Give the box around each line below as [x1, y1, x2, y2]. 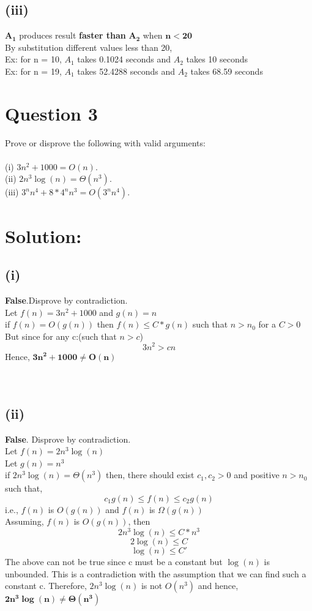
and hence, [198, 579, 239, 592]
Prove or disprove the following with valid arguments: [5, 136, 206, 149]
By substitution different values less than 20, [5, 40, 173, 53]
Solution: [5, 223, 82, 248]
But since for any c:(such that [5, 329, 117, 342]
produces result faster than [19, 29, 126, 42]
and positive [234, 468, 280, 481]
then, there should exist [106, 468, 195, 481]
